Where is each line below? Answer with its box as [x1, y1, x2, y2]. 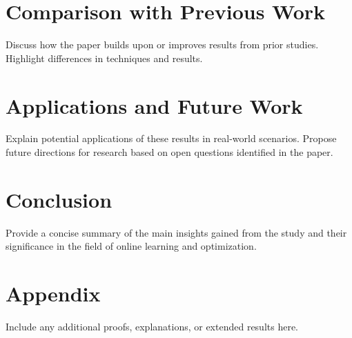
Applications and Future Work [6, 91, 303, 119]
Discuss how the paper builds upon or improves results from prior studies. [6, 37, 319, 52]
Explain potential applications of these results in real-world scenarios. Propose [6, 131, 337, 146]
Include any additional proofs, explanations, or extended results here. [6, 319, 299, 334]
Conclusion [6, 185, 113, 213]
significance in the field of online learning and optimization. [6, 239, 257, 253]
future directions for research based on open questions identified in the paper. [6, 145, 333, 159]
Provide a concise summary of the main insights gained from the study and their [6, 225, 347, 239]
